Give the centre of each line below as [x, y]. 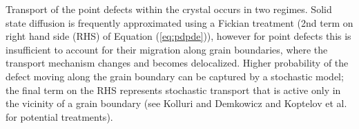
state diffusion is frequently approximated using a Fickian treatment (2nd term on [179, 22]
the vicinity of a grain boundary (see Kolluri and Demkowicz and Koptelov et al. [176, 103]
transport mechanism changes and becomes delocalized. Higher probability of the [177, 63]
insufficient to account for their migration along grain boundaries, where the [167, 49]
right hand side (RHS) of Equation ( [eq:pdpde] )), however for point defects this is [178, 36]
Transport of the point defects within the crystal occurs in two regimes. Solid [169, 9]
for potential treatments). [59, 116]
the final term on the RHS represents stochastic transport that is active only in [173, 90]
